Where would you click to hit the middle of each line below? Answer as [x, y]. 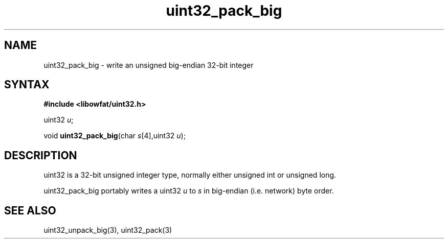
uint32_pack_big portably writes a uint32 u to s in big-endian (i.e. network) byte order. [189, 191]
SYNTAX [27, 85]
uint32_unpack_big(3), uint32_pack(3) [108, 230]
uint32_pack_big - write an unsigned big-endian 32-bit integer [149, 65]
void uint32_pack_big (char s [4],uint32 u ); [115, 136]
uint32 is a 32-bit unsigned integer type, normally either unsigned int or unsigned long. [190, 175]
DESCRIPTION [41, 155]
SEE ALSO [30, 210]
